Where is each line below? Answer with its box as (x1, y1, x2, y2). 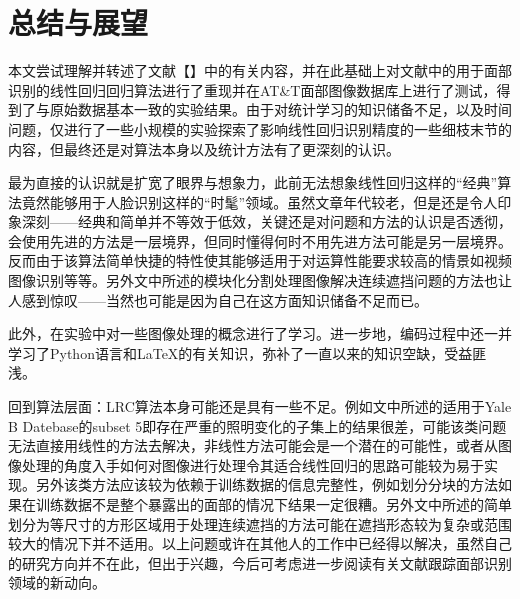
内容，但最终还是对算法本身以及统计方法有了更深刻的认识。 (8, 138, 400, 159)
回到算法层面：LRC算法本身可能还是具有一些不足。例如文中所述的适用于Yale (8, 396, 512, 417)
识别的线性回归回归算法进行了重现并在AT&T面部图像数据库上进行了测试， (8, 79, 497, 100)
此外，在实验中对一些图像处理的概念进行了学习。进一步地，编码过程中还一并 (8, 323, 512, 344)
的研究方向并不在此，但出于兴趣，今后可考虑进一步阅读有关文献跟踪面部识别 (8, 552, 512, 573)
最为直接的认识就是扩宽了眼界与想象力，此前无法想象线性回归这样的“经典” (8, 172, 498, 193)
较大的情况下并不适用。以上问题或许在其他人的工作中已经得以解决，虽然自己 (8, 533, 512, 554)
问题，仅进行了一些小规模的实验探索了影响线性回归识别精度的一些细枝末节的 (8, 118, 512, 139)
